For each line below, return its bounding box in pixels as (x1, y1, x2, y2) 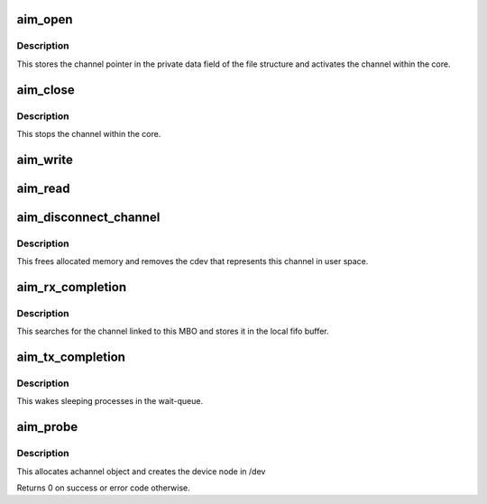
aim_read (16, 180, 70, 196)
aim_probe (16, 419, 78, 435)
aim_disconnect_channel (16, 209, 161, 225)
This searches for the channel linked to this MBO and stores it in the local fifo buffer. (16, 325, 329, 337)
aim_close (16, 82, 76, 97)
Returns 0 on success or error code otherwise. (16, 482, 191, 493)
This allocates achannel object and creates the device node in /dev (16, 465, 266, 477)
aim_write (16, 151, 74, 167)
